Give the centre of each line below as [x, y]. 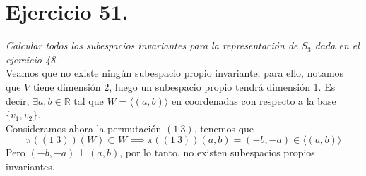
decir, [18, 100]
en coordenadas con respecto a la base [254, 100]
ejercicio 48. [32, 59]
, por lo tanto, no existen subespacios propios [217, 152]
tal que [89, 100]
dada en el [337, 45]
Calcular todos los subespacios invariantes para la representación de [152, 45]
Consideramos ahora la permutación [84, 128]
